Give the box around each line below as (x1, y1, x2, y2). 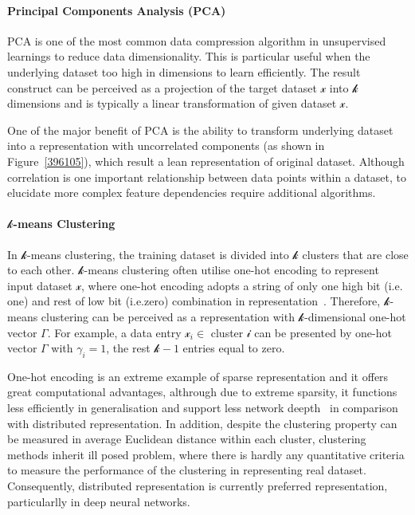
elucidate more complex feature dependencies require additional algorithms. (7, 184, 376, 201)
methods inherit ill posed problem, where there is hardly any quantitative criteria (7, 446, 405, 462)
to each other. (7, 261, 75, 278)
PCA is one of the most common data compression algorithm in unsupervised (7, 32, 386, 49)
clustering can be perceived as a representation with (41, 308, 295, 324)
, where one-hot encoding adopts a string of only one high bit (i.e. (81, 277, 403, 293)
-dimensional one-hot (304, 308, 406, 324)
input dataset (7, 277, 72, 293)
